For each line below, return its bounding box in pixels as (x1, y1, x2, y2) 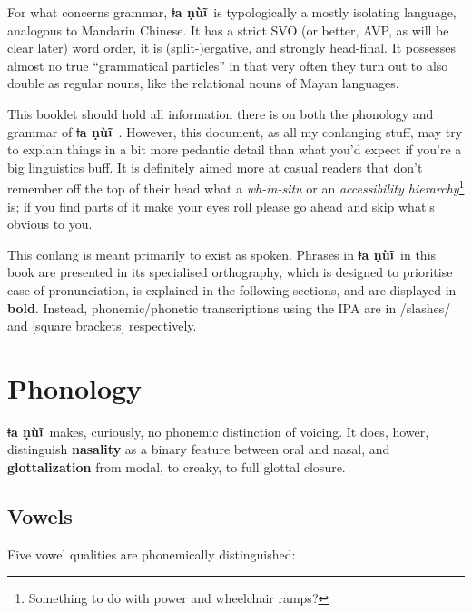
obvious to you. (7, 214, 93, 233)
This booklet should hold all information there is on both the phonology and (7, 104, 434, 123)
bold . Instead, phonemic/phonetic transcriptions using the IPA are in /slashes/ (7, 298, 451, 317)
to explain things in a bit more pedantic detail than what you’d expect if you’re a (7, 140, 462, 159)
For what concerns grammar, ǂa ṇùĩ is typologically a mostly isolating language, (7, 3, 457, 21)
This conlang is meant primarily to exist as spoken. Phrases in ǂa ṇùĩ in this (7, 244, 437, 263)
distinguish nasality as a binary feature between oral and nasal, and (7, 440, 390, 459)
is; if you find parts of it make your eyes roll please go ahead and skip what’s (7, 196, 435, 215)
